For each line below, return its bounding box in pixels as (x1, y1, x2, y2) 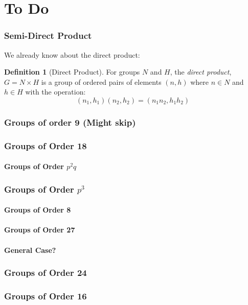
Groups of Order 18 (4, 139, 87, 152)
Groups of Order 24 (4, 266, 87, 279)
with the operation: (25, 86, 86, 97)
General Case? (4, 244, 56, 255)
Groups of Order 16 (4, 290, 87, 302)
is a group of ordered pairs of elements (41, 76, 162, 87)
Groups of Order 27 (4, 224, 75, 235)
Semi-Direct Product (4, 29, 92, 42)
